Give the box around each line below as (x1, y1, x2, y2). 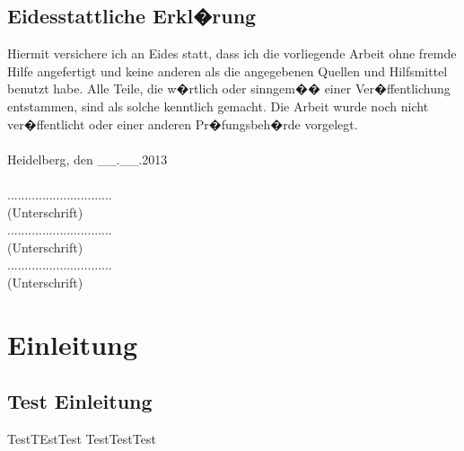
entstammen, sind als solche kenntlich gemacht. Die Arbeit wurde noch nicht (7, 96, 429, 115)
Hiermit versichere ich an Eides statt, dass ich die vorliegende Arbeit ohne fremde (7, 44, 457, 63)
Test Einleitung (7, 387, 153, 415)
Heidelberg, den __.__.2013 (7, 149, 168, 168)
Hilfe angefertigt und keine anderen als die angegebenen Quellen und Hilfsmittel (7, 61, 448, 80)
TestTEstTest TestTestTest (7, 429, 156, 448)
